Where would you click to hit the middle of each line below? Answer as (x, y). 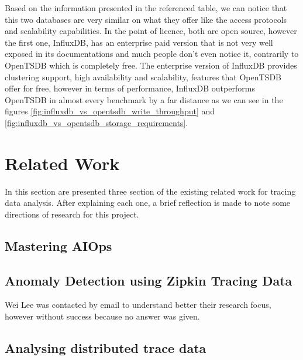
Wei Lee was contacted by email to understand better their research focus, (138, 305)
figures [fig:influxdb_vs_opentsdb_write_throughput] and (110, 111)
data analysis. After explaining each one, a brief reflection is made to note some (148, 203)
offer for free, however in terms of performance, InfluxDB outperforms (130, 88)
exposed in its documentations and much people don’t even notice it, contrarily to (152, 54)
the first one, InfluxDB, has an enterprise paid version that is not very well (139, 42)
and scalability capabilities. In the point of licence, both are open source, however (151, 31)
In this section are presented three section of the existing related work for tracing (150, 191)
